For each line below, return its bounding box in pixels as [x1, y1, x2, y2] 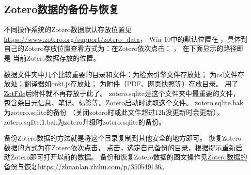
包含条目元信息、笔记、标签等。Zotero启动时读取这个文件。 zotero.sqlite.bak [4, 97, 244, 108]
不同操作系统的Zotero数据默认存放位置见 [4, 24, 132, 34]
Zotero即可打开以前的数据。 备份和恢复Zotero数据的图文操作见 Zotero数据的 [10, 152, 247, 162]
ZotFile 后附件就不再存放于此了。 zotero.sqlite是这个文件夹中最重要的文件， [4, 88, 240, 98]
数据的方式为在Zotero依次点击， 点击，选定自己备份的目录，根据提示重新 [4, 142, 236, 152]
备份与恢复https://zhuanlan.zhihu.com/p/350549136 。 [4, 161, 168, 171]
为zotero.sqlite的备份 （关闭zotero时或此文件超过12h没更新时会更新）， [4, 107, 223, 117]
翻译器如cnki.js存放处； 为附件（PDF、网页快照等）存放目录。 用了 [24, 79, 238, 89]
